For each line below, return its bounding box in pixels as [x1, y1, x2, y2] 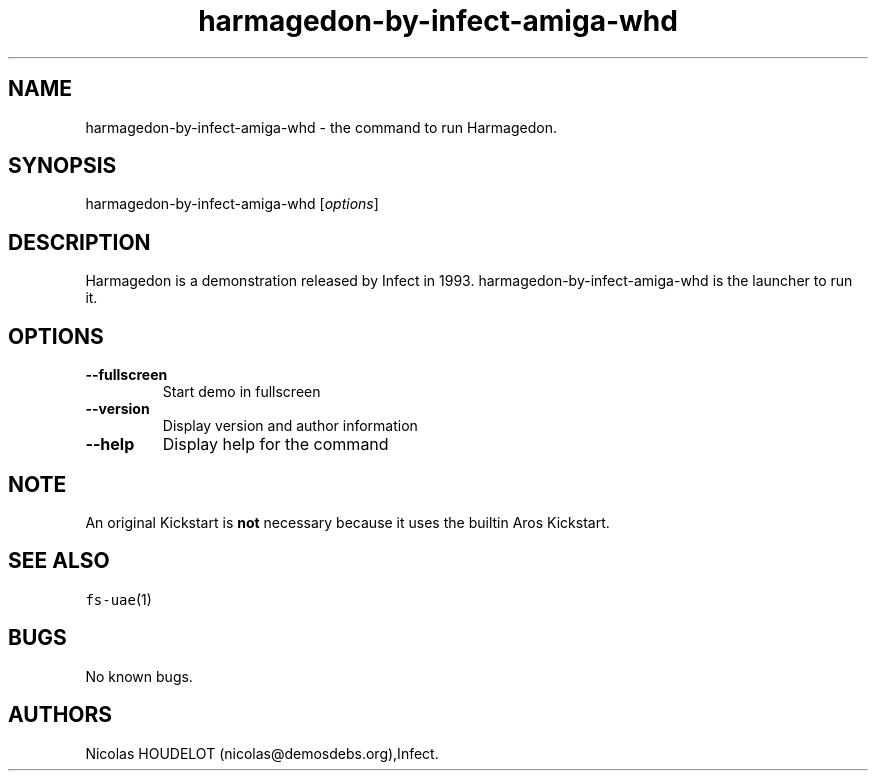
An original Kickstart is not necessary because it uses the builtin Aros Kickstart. [85, 513, 610, 531]
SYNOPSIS [8, 153, 117, 179]
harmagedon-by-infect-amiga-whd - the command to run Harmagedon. [85, 118, 557, 136]
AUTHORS [8, 702, 113, 728]
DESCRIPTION [8, 229, 151, 255]
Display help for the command [162, 434, 389, 455]
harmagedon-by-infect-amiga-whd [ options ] [85, 195, 379, 213]
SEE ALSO [8, 548, 110, 574]
